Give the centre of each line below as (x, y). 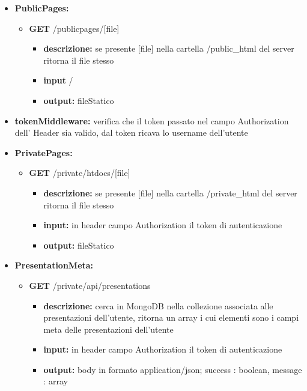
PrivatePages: (44, 152)
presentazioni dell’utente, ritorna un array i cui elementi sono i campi (171, 317)
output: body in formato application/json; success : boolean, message (173, 369)
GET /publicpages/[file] (74, 28)
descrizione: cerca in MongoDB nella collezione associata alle (158, 305)
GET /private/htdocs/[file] (80, 173)
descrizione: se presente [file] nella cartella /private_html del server (170, 192)
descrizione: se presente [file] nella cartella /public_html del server (169, 48)
